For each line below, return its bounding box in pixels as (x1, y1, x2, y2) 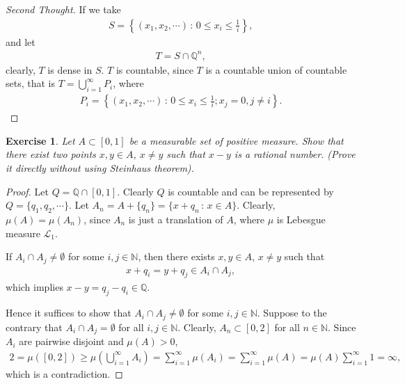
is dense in (47, 62, 93, 77)
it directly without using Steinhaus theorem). (6, 160, 194, 175)
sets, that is (6, 76, 55, 90)
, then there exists (138, 249, 215, 264)
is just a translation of (128, 211, 223, 226)
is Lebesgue (276, 211, 326, 226)
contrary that (6, 319, 63, 334)
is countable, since (116, 62, 193, 77)
